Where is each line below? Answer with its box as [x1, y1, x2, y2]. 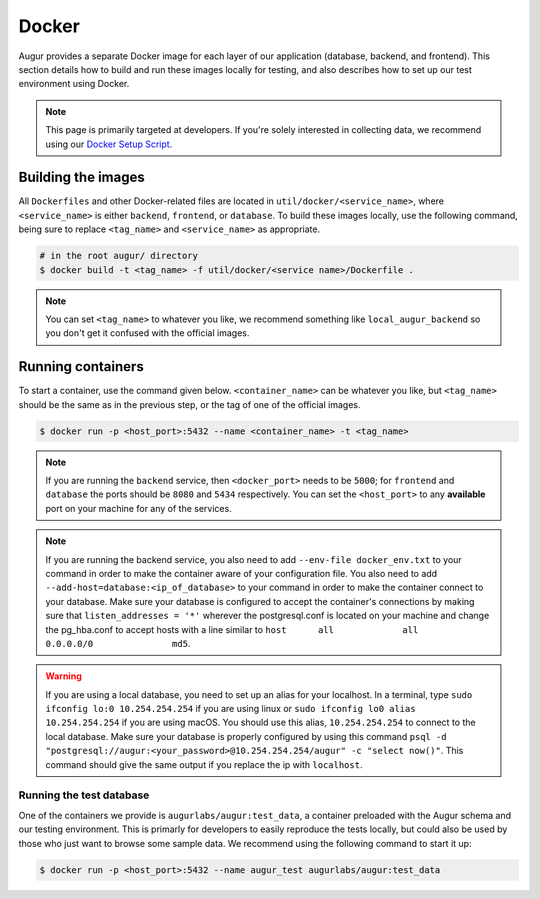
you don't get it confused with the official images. [45, 327, 250, 339]
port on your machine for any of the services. [45, 502, 232, 514]
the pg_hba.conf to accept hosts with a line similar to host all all [45, 623, 419, 635]
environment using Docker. [18, 78, 130, 90]
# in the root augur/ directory [39, 250, 199, 262]
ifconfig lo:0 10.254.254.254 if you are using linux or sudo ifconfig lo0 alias [45, 703, 416, 715]
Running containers [18, 358, 144, 375]
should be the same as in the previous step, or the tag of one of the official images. [18, 398, 361, 410]
